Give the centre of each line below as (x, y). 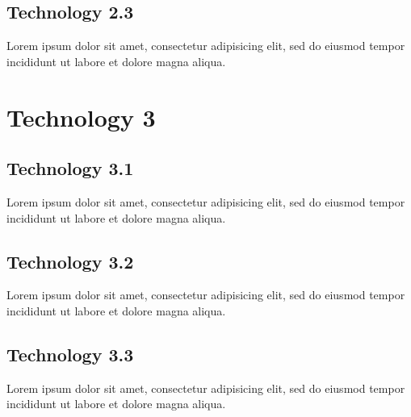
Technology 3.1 (70, 168)
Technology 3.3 (70, 354)
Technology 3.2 (70, 261)
